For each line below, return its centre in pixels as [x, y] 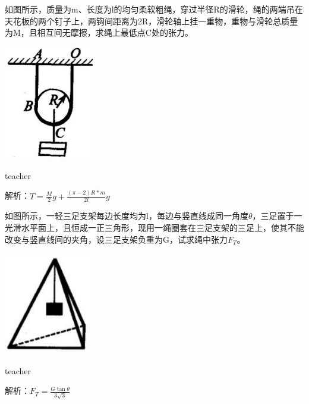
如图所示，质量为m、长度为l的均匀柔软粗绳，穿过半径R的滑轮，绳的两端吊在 [154, 9]
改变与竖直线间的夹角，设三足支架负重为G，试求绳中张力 [116, 239]
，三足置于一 [277, 216]
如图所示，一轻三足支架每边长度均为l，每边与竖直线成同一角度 [127, 216]
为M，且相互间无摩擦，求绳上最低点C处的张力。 [99, 32]
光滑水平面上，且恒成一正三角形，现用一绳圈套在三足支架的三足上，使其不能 [154, 228]
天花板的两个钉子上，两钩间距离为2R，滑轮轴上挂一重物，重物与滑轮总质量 [152, 21]
